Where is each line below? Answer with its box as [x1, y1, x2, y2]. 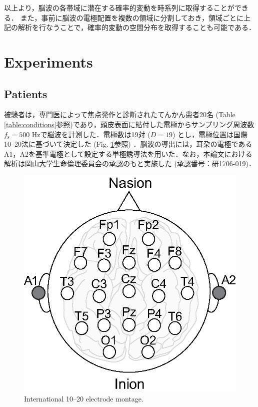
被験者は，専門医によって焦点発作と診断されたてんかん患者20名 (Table [4, 109, 235, 120]
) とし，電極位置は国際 [172, 129, 248, 139]
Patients [4, 86, 47, 101]
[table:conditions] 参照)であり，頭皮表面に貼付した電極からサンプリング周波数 [4, 119, 254, 129]
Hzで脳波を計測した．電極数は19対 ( [31, 129, 150, 139]
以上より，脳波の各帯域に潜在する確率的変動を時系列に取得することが [4, 3, 234, 13]
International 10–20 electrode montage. [24, 393, 143, 403]
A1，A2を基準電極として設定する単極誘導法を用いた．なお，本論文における [4, 148, 252, 159]
